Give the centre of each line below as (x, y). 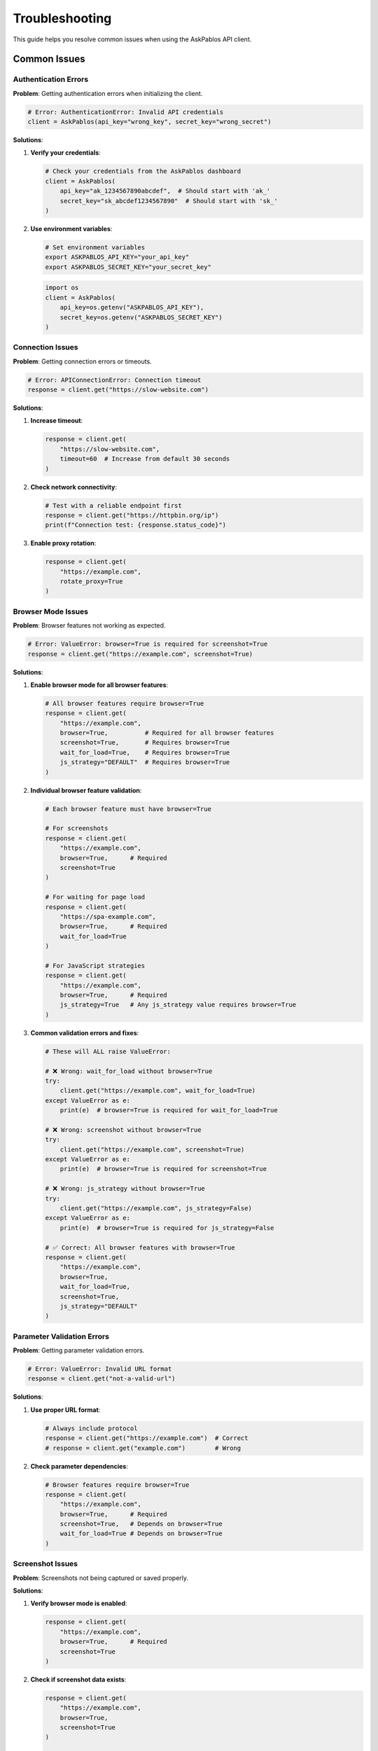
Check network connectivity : (74, 487)
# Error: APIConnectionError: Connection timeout (114, 380)
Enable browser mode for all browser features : (99, 685)
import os (62, 288)
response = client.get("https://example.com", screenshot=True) (140, 654)
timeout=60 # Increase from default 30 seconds (145, 459)
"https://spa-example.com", (108, 916)
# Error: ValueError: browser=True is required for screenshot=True (148, 644)
